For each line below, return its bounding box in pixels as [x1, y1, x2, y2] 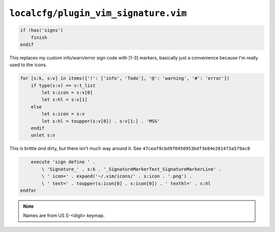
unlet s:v [31, 132, 56, 138]
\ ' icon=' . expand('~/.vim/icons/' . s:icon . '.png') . [41, 173, 193, 179]
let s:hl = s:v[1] [41, 97, 88, 103]
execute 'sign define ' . [31, 159, 96, 165]
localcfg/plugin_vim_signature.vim [9, 8, 187, 19]
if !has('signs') [20, 27, 64, 33]
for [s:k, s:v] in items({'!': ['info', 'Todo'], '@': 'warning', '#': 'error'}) [20, 75, 230, 81]
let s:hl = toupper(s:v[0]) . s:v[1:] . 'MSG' [41, 118, 160, 124]
